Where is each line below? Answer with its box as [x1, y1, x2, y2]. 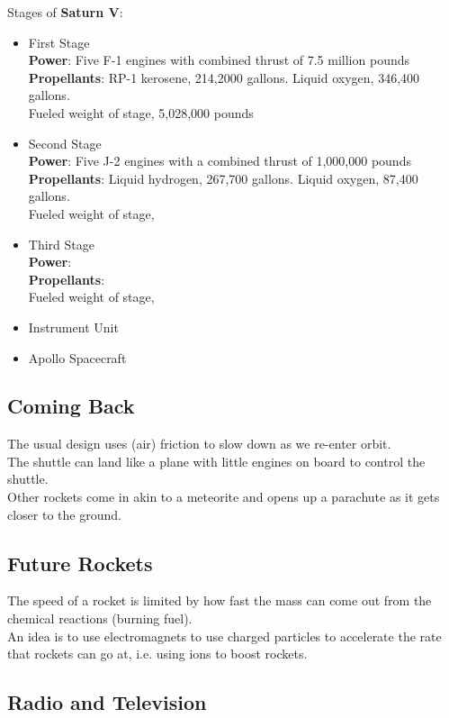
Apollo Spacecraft [28, 348, 127, 367]
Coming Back [7, 392, 135, 420]
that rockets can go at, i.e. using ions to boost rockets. [7, 644, 308, 663]
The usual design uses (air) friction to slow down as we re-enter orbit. [7, 434, 391, 453]
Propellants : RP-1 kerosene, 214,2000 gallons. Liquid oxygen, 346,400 [28, 68, 420, 86]
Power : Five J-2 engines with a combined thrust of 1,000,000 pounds [28, 151, 411, 170]
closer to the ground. [7, 504, 121, 523]
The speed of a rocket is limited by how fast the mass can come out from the [7, 591, 432, 610]
